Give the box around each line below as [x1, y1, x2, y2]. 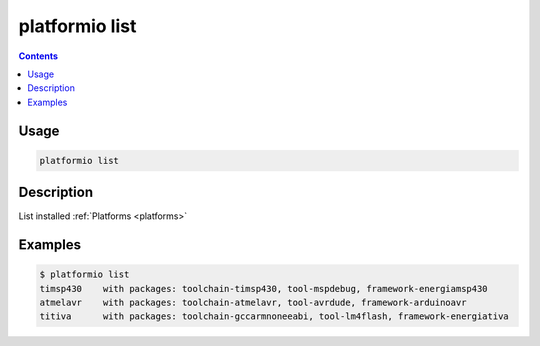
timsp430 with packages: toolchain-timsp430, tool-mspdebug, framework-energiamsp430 [39, 283, 489, 294]
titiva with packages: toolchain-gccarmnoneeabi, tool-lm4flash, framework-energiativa [39, 311, 509, 322]
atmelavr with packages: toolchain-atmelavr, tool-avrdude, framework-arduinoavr [39, 297, 467, 308]
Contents [18, 50, 59, 62]
